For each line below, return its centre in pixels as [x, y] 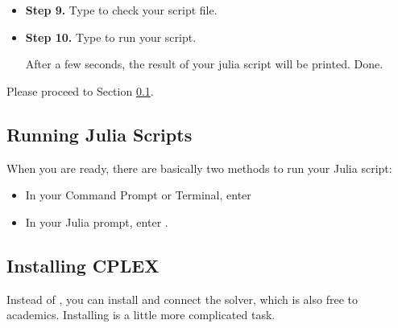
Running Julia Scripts [99, 134]
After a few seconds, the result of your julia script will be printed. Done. [204, 64]
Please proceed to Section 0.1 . [80, 90]
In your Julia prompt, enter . [97, 221]
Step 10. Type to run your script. [111, 37]
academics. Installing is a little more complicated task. [141, 315]
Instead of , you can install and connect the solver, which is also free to [182, 299]
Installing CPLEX [83, 265]
